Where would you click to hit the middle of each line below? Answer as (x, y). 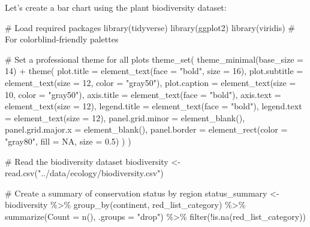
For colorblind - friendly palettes (62, 39)
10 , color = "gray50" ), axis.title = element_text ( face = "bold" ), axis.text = (143, 94)
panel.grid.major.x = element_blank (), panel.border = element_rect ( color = (146, 129)
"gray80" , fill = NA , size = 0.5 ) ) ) (68, 141)
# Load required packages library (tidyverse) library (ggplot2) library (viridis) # (150, 27)
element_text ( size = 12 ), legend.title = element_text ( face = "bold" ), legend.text (154, 106)
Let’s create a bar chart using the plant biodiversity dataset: (116, 7)
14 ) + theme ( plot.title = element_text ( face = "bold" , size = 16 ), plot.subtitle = (154, 71)
